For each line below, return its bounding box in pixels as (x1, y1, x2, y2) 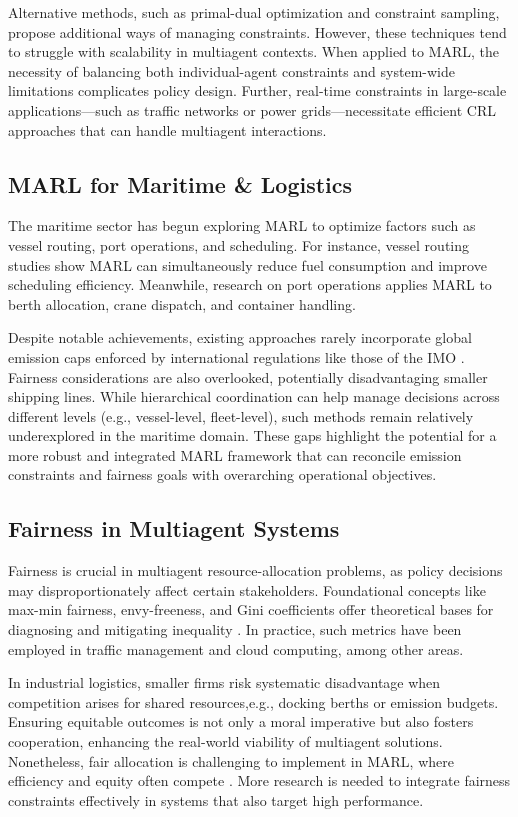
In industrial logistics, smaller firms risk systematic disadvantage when (8, 672, 441, 693)
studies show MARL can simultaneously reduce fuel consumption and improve (8, 254, 487, 275)
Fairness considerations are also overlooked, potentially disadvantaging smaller (8, 366, 488, 387)
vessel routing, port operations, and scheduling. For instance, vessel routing (8, 234, 470, 255)
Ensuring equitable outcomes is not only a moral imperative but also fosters (8, 711, 474, 732)
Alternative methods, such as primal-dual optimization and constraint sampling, (8, 2, 500, 22)
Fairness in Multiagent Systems (8, 513, 340, 544)
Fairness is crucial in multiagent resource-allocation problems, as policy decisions (8, 560, 503, 581)
